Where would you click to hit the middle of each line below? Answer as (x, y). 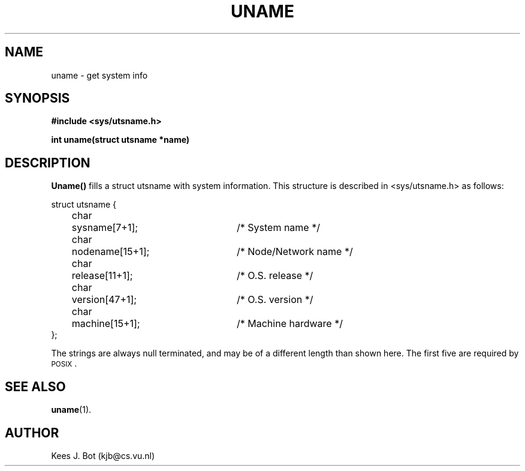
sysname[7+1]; (105, 228)
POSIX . (64, 364)
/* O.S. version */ (275, 300)
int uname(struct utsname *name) (120, 140)
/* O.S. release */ (275, 276)
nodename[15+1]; (111, 252)
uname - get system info (99, 75)
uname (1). (71, 410)
